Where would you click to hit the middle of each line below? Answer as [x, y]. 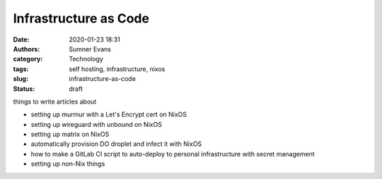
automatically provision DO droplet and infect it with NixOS [116, 144]
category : [28, 59]
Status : [24, 89]
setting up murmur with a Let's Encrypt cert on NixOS [109, 115]
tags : [21, 69]
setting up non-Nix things [68, 164]
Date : [21, 39]
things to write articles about [55, 101]
